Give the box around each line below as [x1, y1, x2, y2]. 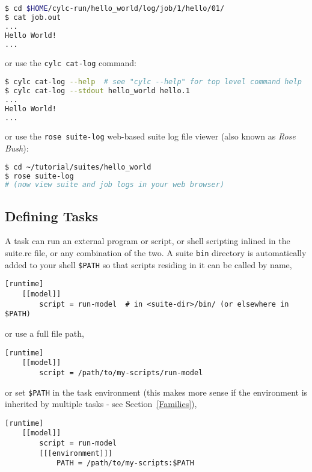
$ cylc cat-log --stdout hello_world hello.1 [5, 86, 190, 95]
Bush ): [5, 142, 29, 155]
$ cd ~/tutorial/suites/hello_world [5, 162, 151, 171]
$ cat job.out [5, 13, 61, 22]
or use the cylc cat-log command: [5, 57, 137, 69]
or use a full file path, [5, 327, 84, 340]
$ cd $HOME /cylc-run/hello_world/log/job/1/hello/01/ [5, 4, 225, 13]
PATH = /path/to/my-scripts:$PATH [56, 459, 194, 468]
